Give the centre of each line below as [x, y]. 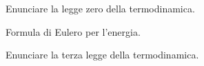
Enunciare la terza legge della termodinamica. [102, 55]
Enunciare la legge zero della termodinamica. [100, 8]
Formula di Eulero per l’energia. [73, 31]
